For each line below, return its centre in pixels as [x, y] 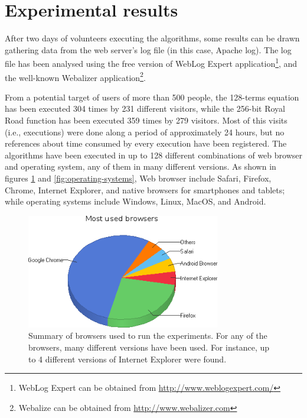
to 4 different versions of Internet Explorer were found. [128, 359]
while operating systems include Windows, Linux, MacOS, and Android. [135, 201]
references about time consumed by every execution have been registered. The [146, 143]
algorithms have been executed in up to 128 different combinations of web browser [153, 155]
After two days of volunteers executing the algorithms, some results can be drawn [152, 38]
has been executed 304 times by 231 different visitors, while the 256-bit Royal [145, 108]
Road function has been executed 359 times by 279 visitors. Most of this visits [146, 120]
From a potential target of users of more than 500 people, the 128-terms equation [152, 97]
